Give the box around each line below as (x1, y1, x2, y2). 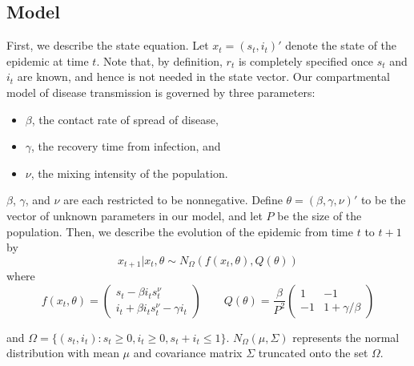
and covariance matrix (133, 344, 243, 361)
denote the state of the (285, 37, 397, 54)
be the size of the (277, 207, 362, 223)
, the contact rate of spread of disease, (31, 111, 219, 127)
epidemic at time (6, 52, 89, 69)
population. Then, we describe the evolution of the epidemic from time (6, 223, 353, 239)
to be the (360, 191, 406, 208)
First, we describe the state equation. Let (6, 37, 209, 54)
